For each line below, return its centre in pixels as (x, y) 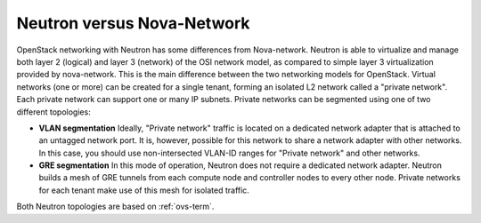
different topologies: (53, 112)
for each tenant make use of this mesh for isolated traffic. (144, 190)
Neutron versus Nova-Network (133, 23)
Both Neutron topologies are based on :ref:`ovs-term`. (115, 207)
